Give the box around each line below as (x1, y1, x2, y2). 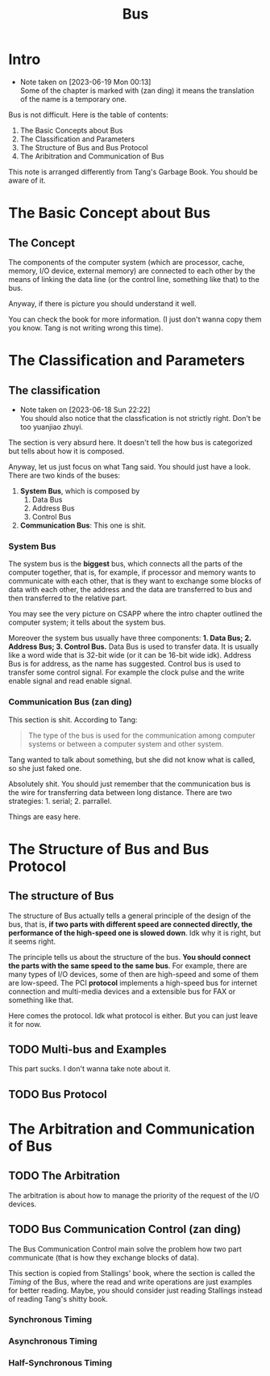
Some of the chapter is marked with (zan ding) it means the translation (19, 86, 255, 95)
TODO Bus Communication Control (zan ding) (8, 1222, 242, 1236)
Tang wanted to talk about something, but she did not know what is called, (8, 755, 255, 764)
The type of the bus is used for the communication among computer (27, 730, 255, 740)
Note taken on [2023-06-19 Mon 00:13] (19, 77, 152, 86)
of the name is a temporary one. (19, 94, 127, 103)
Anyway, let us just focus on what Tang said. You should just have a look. (8, 461, 251, 471)
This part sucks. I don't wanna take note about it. (8, 1064, 171, 1074)
